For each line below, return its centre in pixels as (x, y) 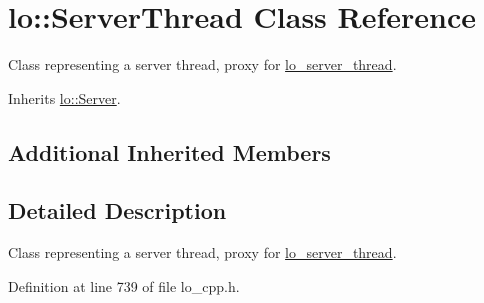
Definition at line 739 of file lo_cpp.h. (124, 285)
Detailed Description (117, 210)
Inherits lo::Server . (64, 97)
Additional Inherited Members (169, 151)
